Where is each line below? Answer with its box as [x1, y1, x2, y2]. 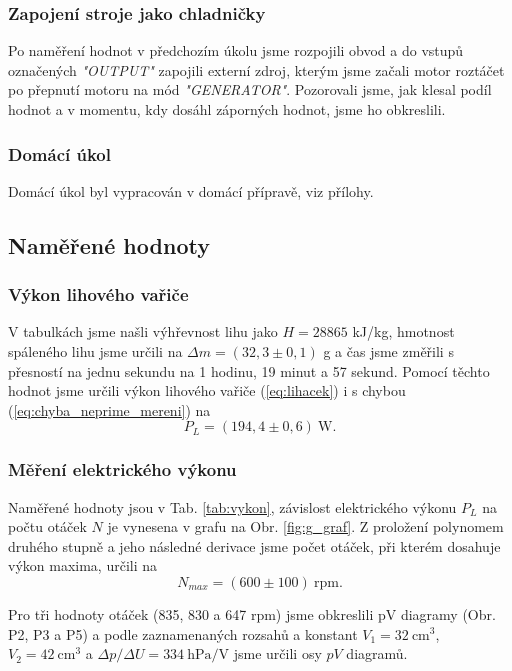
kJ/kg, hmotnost [352, 321, 455, 342]
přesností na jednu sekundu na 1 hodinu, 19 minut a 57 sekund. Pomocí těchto [8, 360, 490, 381]
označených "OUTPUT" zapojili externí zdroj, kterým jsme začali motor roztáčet [8, 59, 505, 80]
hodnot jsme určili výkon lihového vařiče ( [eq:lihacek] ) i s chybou [8, 380, 406, 401]
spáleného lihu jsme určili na [8, 341, 183, 361]
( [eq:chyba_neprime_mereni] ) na [8, 399, 211, 420]
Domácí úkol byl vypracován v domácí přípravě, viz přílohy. [8, 180, 374, 201]
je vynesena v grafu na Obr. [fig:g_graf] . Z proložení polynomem [107, 516, 504, 537]
